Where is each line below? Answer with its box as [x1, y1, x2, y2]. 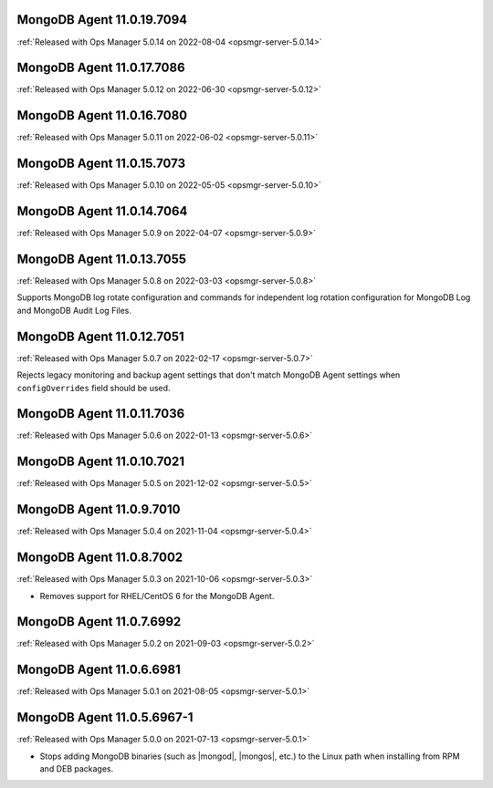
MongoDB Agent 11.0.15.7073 [16, 156, 186, 171]
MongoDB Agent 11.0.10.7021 [16, 454, 184, 470]
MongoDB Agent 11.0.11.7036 [16, 406, 185, 421]
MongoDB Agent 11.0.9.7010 [16, 502, 181, 517]
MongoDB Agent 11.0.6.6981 [16, 662, 182, 678]
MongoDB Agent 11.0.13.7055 [16, 251, 187, 266]
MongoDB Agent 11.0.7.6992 [16, 614, 182, 629]
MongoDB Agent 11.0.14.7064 [16, 203, 188, 219]
